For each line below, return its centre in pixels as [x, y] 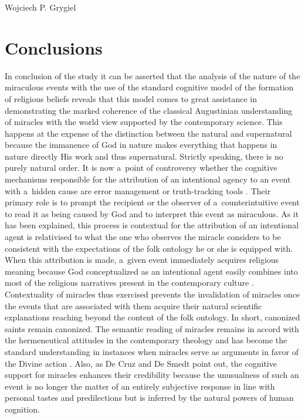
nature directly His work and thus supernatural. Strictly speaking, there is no [144, 156]
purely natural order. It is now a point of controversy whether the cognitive [141, 168]
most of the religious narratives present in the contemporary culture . [129, 283]
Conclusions [54, 47]
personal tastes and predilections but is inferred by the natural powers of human [149, 398]
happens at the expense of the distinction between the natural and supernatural [148, 133]
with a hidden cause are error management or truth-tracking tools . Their [138, 190]
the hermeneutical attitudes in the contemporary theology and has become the [146, 340]
